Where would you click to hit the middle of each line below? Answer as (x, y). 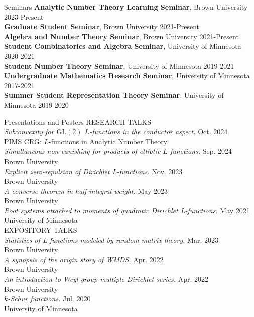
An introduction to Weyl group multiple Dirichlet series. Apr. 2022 (106, 279)
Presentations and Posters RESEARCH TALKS (78, 122)
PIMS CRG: (23, 141)
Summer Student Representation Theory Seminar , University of (114, 95)
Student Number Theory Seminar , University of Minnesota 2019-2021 (119, 65)
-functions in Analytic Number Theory (108, 141)
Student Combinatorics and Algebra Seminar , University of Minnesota (123, 46)
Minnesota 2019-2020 (36, 105)
